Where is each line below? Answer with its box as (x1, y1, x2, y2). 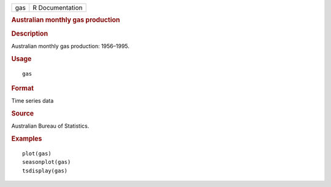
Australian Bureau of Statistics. (11, 122, 89, 130)
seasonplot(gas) (22, 159, 71, 166)
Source (11, 109, 34, 118)
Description (11, 29, 48, 38)
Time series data (11, 97, 54, 105)
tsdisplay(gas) (22, 167, 68, 174)
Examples (11, 134, 42, 143)
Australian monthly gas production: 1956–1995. (11, 42, 130, 50)
